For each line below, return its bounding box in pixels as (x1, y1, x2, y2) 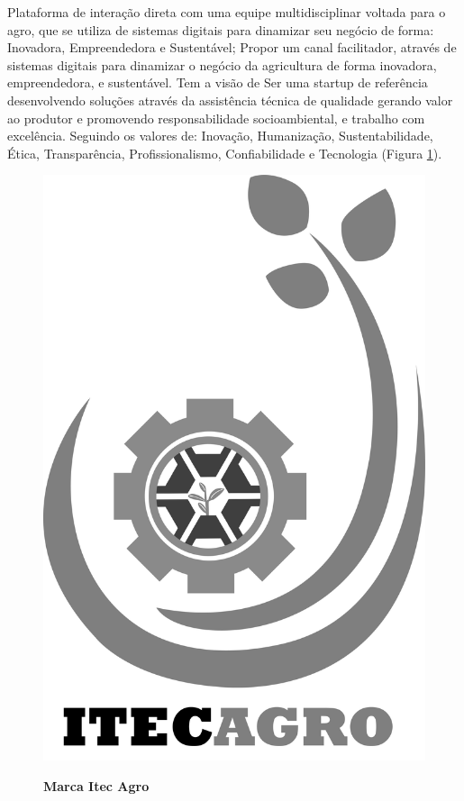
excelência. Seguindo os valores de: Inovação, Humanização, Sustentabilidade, (7, 126, 433, 145)
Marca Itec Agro (43, 776, 150, 795)
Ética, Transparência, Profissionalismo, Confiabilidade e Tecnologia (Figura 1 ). (7, 143, 442, 162)
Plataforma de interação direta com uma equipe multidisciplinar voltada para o (7, 3, 446, 21)
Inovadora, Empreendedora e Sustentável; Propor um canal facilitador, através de (7, 38, 457, 57)
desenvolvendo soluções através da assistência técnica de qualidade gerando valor (7, 90, 453, 109)
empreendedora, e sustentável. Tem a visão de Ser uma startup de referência (7, 73, 428, 92)
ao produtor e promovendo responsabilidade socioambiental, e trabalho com (7, 108, 425, 127)
